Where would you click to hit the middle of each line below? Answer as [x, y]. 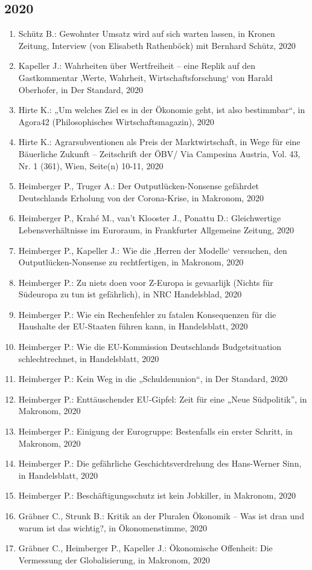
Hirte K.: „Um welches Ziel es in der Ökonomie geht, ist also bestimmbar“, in [162, 110]
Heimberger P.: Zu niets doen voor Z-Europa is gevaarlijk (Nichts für [146, 282]
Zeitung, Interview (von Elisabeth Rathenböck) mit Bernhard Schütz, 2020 [157, 45]
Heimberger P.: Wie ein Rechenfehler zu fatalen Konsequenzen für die [147, 314]
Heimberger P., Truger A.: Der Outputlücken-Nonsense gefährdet [139, 186]
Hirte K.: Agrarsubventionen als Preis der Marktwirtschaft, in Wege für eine [159, 142]
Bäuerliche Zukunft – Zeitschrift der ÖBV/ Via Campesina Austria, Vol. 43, [159, 153]
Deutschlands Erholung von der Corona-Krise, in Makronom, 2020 [141, 197]
